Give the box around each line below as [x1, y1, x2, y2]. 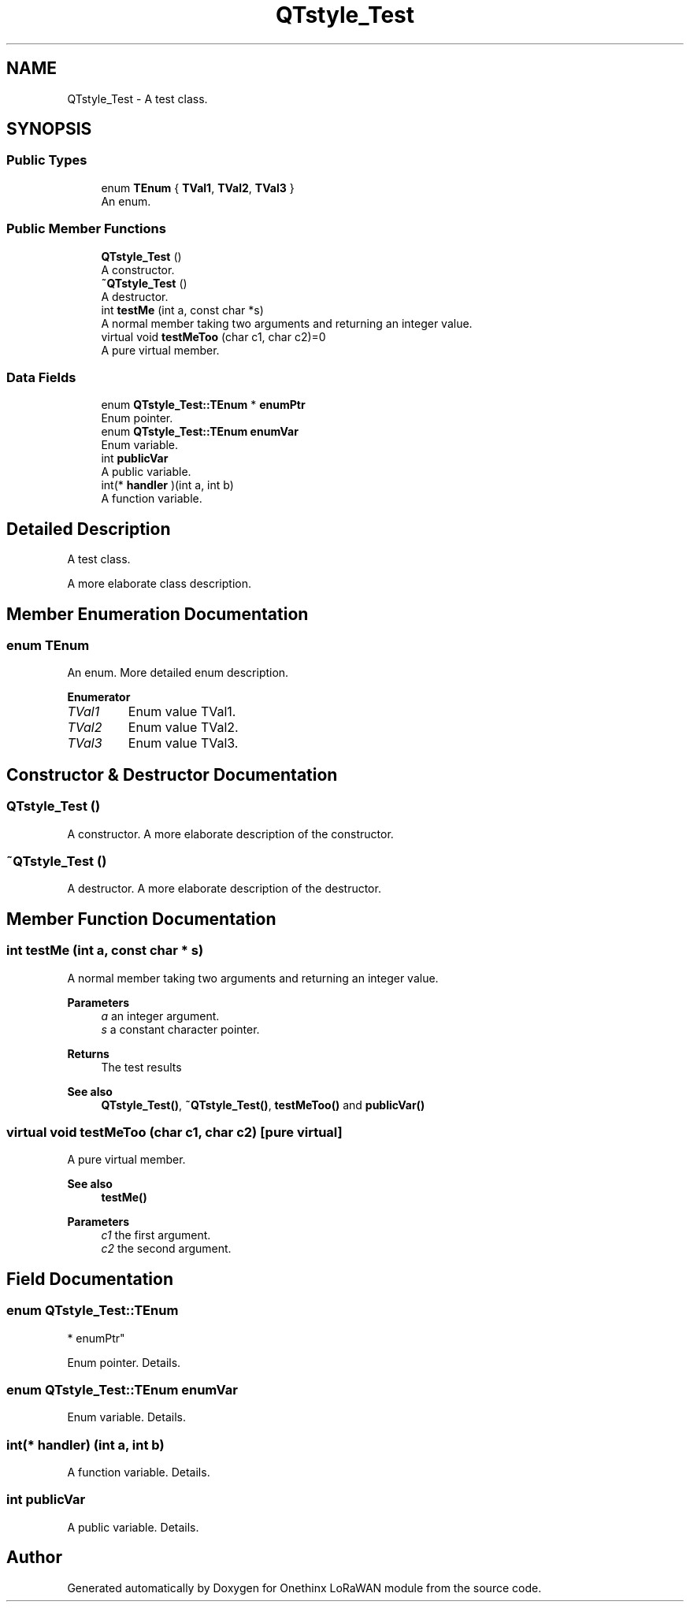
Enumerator [67, 690, 131, 704]
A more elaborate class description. [67, 577, 251, 591]
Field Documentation [6, 1268, 173, 1289]
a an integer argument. [101, 1008, 220, 1023]
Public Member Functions [6, 221, 166, 237]
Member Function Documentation [6, 908, 276, 929]
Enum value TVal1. [128, 704, 236, 720]
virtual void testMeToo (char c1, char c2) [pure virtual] [6, 1123, 343, 1140]
